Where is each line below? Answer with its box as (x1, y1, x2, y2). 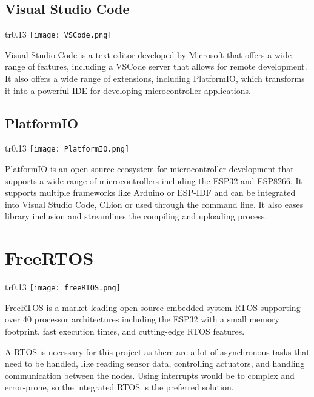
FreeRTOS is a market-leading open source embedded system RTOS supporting (5, 301, 301, 313)
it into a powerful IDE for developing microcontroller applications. (5, 84, 251, 96)
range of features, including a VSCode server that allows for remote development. (5, 60, 307, 73)
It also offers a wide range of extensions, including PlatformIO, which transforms (5, 72, 305, 85)
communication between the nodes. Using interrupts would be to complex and (5, 369, 295, 381)
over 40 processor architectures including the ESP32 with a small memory (5, 313, 279, 325)
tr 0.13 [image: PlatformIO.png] (5, 142, 130, 155)
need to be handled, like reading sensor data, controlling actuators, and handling (5, 357, 305, 370)
